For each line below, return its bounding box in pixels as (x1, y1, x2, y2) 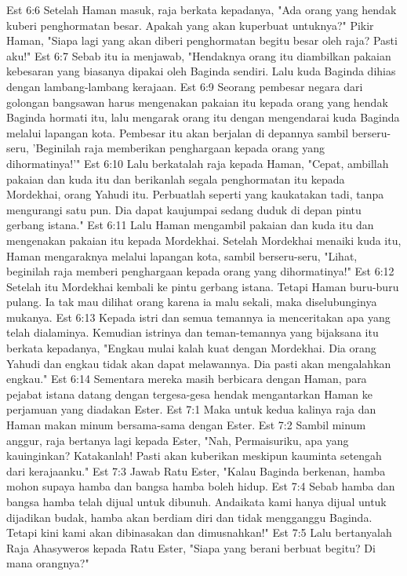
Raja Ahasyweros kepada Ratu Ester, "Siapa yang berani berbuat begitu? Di (6, 539, 376, 556)
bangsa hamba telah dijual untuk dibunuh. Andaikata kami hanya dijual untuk (6, 494, 387, 509)
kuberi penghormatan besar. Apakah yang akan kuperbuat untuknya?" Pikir (6, 16, 374, 33)
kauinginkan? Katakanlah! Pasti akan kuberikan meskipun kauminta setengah (6, 447, 382, 464)
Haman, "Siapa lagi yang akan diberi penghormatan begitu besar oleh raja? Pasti (6, 32, 398, 49)
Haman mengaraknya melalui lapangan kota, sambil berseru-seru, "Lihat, (6, 247, 358, 264)
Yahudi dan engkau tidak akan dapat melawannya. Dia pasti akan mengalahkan (6, 355, 391, 371)
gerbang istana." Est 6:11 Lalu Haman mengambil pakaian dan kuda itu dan (6, 217, 374, 233)
